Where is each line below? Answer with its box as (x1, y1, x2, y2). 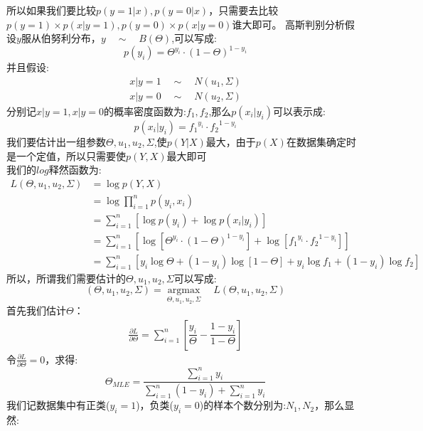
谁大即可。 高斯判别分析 (232, 16, 346, 31)
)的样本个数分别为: (199, 398, 287, 413)
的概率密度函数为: (104, 103, 187, 118)
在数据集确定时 (286, 134, 356, 149)
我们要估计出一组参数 (6, 134, 106, 149)
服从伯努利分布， (21, 31, 101, 46)
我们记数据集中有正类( (6, 398, 110, 413)
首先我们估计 (6, 303, 66, 318)
